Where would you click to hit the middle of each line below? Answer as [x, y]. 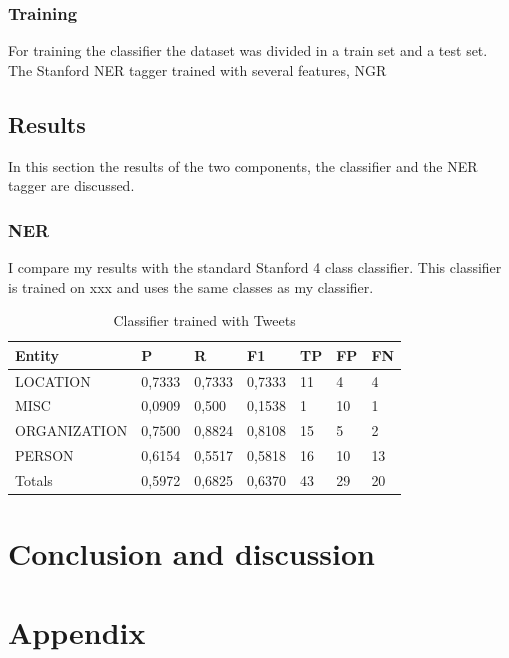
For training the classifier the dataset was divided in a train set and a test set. [248, 50]
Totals [34, 480]
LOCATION [53, 380]
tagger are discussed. [71, 185]
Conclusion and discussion [191, 553]
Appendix [77, 631]
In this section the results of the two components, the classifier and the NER [243, 165]
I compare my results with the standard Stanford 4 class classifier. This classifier [255, 267]
